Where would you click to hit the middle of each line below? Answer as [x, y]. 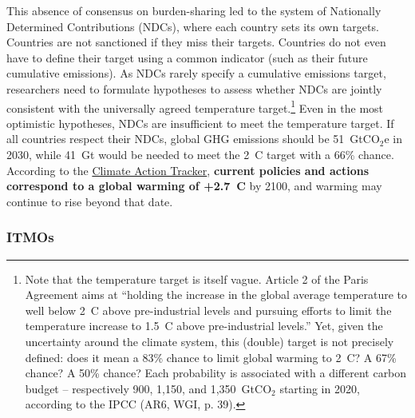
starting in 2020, [320, 388]
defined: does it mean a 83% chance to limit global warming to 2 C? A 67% [211, 357]
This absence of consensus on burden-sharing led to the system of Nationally [194, 10]
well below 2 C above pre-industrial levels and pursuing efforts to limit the [208, 310]
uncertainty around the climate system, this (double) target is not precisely [209, 341]
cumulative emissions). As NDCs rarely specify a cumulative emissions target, [196, 73]
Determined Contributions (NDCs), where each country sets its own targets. [193, 26]
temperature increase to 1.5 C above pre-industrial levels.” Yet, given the [204, 326]
